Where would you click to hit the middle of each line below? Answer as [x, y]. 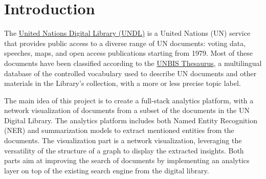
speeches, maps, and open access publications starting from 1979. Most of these [129, 53]
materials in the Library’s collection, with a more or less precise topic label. [123, 83]
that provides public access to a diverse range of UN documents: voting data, [125, 43]
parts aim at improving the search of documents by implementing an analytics [127, 160]
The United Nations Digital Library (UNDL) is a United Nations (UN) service [127, 33]
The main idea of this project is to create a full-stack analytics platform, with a [129, 100]
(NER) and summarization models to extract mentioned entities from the [119, 130]
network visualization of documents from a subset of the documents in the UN [127, 110]
